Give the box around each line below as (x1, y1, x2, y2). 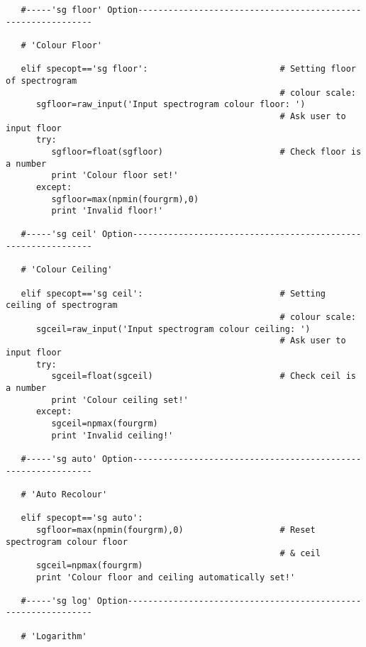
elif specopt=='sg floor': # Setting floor (21, 64, 356, 74)
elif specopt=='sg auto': (21, 513, 143, 524)
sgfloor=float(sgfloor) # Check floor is (51, 146, 362, 157)
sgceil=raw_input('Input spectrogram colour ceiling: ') (35, 323, 311, 334)
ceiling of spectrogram (6, 300, 118, 311)
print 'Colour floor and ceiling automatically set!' (35, 572, 296, 582)
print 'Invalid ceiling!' (51, 430, 174, 441)
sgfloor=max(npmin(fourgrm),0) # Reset (35, 524, 316, 535)
